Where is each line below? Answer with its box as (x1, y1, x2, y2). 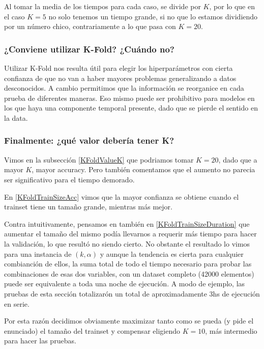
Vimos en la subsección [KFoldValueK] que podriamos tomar (4, 154, 194, 165)
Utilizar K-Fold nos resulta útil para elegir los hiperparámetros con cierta (4, 63, 233, 73)
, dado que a (218, 154, 257, 165)
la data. (4, 112, 28, 123)
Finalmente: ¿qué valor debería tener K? (4, 134, 174, 147)
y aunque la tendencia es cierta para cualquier (100, 248, 244, 259)
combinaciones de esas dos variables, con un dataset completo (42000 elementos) (4, 268, 254, 279)
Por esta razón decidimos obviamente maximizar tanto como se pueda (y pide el (4, 315, 254, 326)
